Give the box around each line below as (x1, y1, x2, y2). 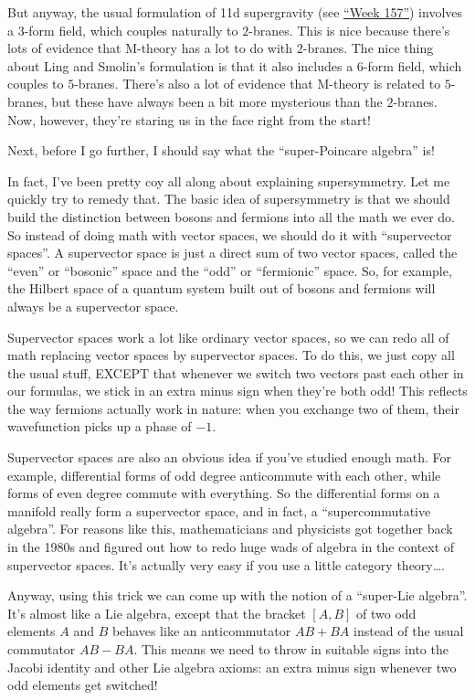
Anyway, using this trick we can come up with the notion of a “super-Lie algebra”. (7, 586, 468, 605)
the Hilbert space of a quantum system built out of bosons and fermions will (7, 279, 436, 298)
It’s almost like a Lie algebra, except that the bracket (7, 603, 306, 622)
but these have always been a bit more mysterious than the (51, 91, 383, 111)
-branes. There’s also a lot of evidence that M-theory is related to (74, 74, 441, 93)
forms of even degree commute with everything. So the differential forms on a (7, 483, 440, 503)
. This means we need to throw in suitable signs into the (133, 640, 449, 658)
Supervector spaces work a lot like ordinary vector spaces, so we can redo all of (7, 327, 449, 346)
